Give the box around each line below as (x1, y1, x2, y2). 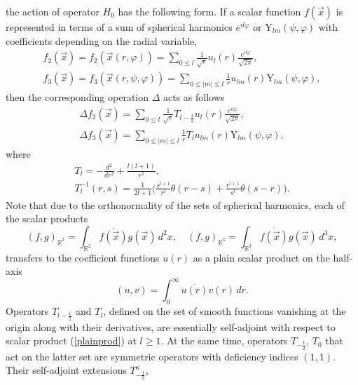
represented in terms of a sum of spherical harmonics (6, 20, 233, 34)
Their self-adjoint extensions (6, 363, 127, 377)
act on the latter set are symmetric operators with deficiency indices (6, 349, 298, 363)
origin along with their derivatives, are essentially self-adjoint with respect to (6, 319, 336, 334)
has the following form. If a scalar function (118, 4, 301, 18)
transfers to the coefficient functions (6, 250, 160, 264)
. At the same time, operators (160, 333, 288, 348)
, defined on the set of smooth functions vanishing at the (103, 304, 346, 318)
